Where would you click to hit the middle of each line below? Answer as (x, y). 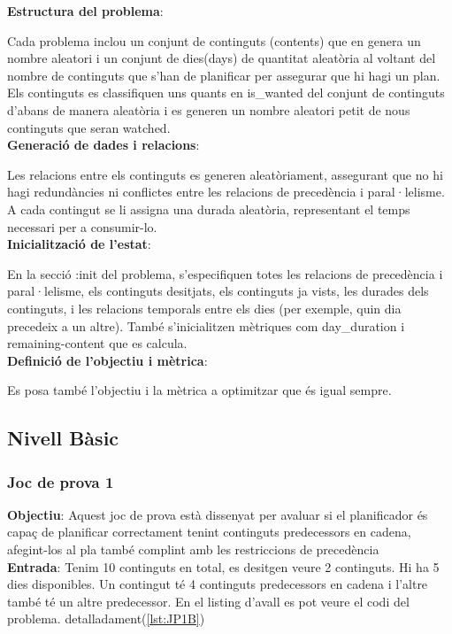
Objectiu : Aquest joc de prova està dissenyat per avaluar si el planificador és (218, 514)
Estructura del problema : (85, 11)
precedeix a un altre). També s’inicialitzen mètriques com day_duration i (206, 325)
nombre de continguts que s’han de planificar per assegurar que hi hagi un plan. (224, 75)
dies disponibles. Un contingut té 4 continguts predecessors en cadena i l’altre (218, 584)
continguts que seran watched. (89, 127)
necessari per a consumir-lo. (82, 226)
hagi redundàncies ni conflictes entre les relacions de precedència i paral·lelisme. (226, 192)
